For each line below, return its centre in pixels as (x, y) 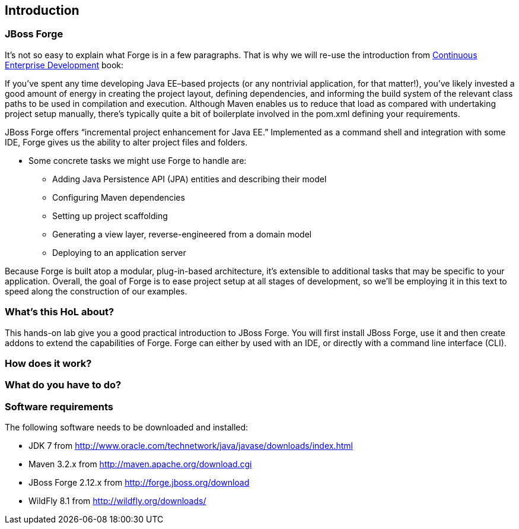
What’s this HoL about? (60, 312)
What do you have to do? (63, 385)
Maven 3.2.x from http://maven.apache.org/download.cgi (140, 464)
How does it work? (48, 363)
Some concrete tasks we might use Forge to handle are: (138, 160)
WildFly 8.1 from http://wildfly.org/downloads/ (117, 501)
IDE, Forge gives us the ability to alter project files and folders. (126, 142)
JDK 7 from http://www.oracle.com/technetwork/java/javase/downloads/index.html (191, 446)
